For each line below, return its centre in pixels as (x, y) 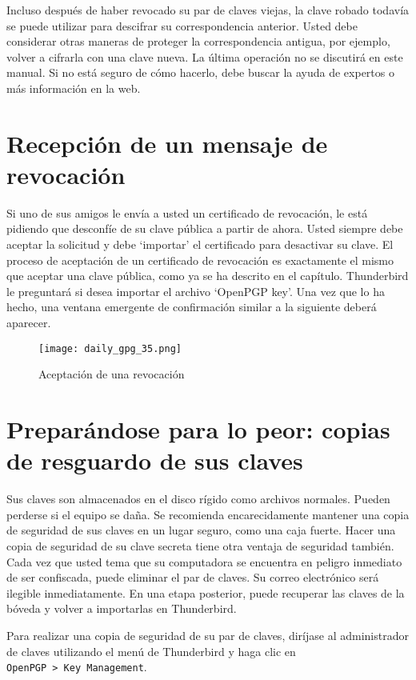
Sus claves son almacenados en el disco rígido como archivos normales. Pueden (198, 499)
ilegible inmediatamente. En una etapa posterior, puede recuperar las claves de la (206, 592)
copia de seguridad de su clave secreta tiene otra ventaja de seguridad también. (200, 545)
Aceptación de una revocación (112, 374)
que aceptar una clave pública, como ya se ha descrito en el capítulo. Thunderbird (208, 276)
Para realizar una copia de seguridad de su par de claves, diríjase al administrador (208, 635)
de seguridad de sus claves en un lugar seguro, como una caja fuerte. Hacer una (201, 530)
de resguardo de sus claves (155, 460)
